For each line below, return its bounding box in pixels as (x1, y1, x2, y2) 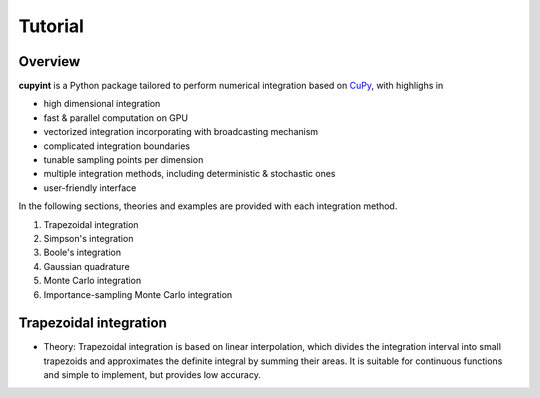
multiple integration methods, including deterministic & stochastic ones (43, 168, 336, 180)
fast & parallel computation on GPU (43, 111, 189, 124)
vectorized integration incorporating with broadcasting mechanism (43, 126, 319, 138)
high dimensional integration (43, 98, 161, 110)
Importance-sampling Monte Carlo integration (43, 288, 233, 300)
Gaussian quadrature (43, 260, 130, 272)
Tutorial (18, 15, 85, 37)
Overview (18, 53, 81, 70)
